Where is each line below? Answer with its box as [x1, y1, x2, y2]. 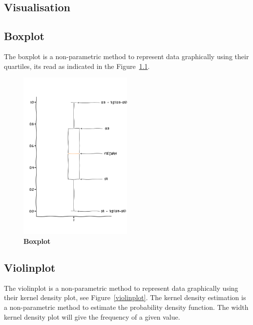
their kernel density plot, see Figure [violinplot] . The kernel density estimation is [4, 292, 246, 303]
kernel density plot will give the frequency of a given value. [4, 311, 180, 322]
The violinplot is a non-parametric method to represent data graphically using [4, 282, 238, 293]
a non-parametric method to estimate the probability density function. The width [4, 302, 249, 312]
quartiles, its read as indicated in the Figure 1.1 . [4, 61, 150, 71]
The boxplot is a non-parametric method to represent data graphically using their [4, 51, 249, 61]
